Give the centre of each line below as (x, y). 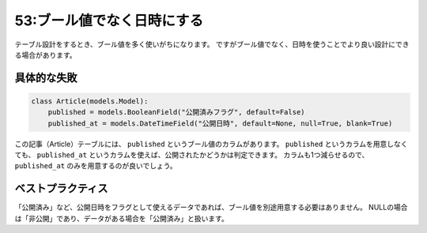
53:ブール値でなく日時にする (109, 21)
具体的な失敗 (46, 78)
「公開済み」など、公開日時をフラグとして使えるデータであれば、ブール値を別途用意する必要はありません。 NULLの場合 (211, 207)
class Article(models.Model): (90, 101)
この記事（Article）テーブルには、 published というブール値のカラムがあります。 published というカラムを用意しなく (211, 144)
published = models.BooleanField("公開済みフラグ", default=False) (176, 112)
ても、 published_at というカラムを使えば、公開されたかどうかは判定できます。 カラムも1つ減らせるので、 (192, 155)
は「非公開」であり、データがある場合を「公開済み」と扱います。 (121, 218)
